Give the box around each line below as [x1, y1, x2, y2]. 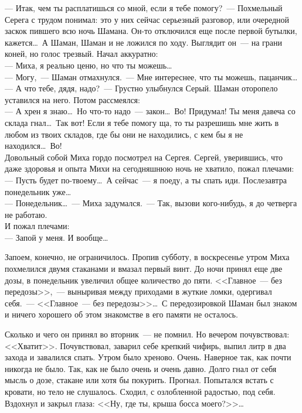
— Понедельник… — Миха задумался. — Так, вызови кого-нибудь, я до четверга [5, 197, 297, 209]
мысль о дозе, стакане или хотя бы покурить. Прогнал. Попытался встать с [5, 374, 274, 386]
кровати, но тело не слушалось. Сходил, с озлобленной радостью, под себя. [5, 385, 276, 397]
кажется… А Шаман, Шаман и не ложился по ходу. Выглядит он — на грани [5, 36, 283, 48]
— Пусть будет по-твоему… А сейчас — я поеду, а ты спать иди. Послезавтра [5, 173, 287, 186]
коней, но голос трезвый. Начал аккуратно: [5, 47, 158, 60]
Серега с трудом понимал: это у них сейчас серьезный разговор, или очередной [5, 13, 290, 25]
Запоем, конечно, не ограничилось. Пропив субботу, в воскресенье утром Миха [5, 251, 290, 263]
